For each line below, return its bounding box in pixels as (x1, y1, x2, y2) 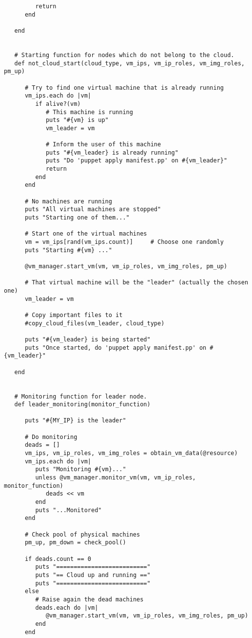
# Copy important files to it (24, 311, 123, 319)
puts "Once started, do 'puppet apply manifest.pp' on (24, 344, 207, 351)
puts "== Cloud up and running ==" (35, 571, 151, 578)
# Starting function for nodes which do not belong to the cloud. (14, 51, 234, 59)
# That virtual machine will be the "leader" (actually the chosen (24, 279, 249, 286)
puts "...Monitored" (35, 506, 102, 514)
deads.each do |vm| (35, 604, 98, 611)
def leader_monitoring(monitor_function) (14, 401, 151, 408)
